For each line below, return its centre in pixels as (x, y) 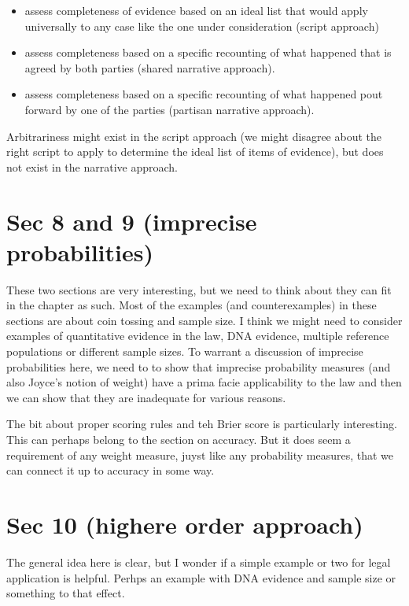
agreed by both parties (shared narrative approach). (150, 67)
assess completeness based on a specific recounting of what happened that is (208, 52)
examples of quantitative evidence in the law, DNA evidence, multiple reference (198, 336)
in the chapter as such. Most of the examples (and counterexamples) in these (192, 305)
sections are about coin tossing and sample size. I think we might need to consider (204, 320)
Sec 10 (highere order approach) (185, 524)
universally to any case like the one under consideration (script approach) (202, 26)
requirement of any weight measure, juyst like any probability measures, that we (200, 454)
